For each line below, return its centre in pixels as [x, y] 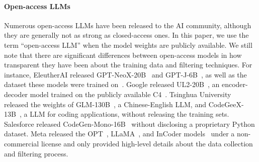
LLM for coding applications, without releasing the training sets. [129, 114]
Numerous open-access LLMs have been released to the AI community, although [128, 25]
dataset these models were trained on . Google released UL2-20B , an [112, 84]
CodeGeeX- [226, 104]
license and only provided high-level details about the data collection [147, 143]
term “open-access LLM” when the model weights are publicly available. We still [128, 45]
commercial [22, 143]
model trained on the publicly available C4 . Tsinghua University [131, 94]
